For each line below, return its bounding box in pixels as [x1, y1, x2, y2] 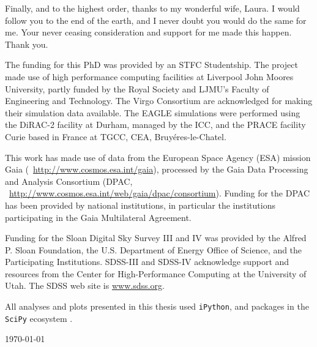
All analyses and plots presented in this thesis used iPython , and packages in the [5, 300, 309, 313]
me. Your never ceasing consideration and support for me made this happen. [5, 26, 292, 39]
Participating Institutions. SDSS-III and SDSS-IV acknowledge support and [5, 255, 289, 268]
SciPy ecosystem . [5, 312, 73, 324]
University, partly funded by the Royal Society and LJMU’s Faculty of [5, 82, 269, 95]
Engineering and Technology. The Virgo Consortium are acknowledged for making [5, 94, 313, 107]
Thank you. [5, 37, 48, 50]
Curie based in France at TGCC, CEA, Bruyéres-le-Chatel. [5, 130, 226, 143]
